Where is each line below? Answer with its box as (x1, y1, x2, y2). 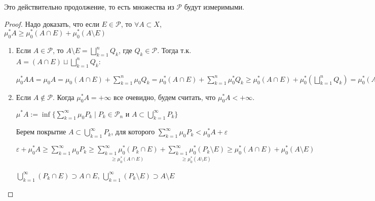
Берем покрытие (16, 126, 66, 137)
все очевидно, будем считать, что (114, 91, 216, 102)
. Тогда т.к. (157, 45, 192, 56)
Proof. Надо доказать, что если (4, 18, 99, 29)
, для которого (111, 126, 155, 137)
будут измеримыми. (184, 2, 245, 12)
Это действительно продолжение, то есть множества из (4, 2, 174, 12)
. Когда (52, 91, 74, 102)
